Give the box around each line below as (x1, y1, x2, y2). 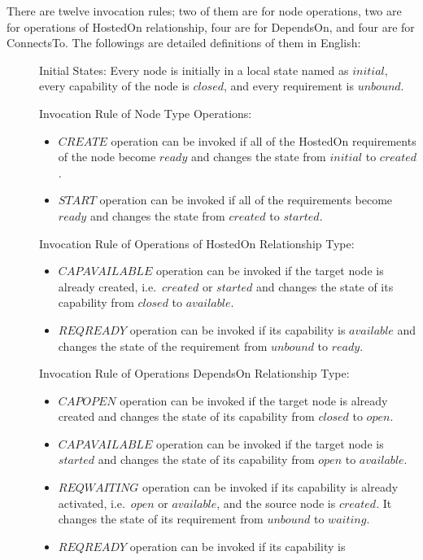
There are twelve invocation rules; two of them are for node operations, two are (7, 2, 402, 19)
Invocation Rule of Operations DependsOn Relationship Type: (39, 365, 350, 382)
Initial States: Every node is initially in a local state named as (39, 61, 349, 78)
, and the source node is (216, 494, 336, 511)
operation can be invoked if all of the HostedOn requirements (111, 132, 416, 149)
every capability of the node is (39, 77, 190, 94)
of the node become (58, 148, 156, 165)
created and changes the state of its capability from (58, 408, 315, 425)
